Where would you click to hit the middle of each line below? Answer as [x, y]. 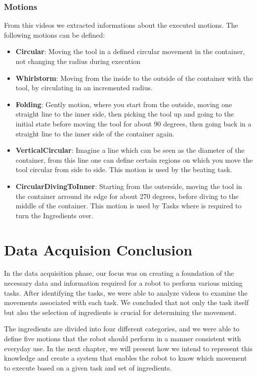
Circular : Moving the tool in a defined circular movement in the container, [130, 51]
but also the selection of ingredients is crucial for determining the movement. [120, 312]
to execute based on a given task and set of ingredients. [88, 367]
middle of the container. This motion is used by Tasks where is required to [128, 206]
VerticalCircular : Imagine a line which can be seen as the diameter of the [130, 150]
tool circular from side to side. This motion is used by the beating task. [124, 169]
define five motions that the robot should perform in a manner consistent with [123, 338]
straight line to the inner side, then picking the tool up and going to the [125, 114]
